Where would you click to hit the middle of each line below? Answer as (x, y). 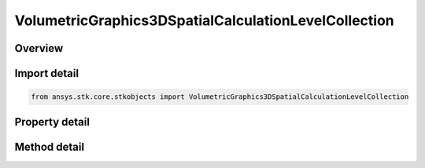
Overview (39, 48)
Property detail (52, 122)
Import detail (46, 73)
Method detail (50, 146)
